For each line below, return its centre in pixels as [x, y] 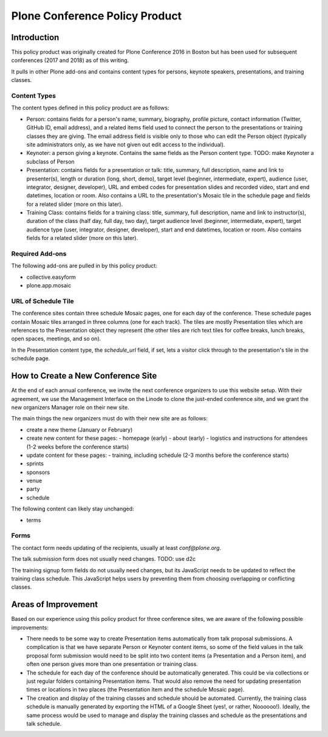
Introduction [35, 37]
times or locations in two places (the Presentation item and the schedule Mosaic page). [135, 690]
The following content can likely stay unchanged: [73, 509]
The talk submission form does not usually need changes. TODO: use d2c [104, 559]
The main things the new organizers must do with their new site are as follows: [109, 419]
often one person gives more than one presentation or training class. [112, 664]
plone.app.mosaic [49, 286]
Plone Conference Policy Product [97, 16]
